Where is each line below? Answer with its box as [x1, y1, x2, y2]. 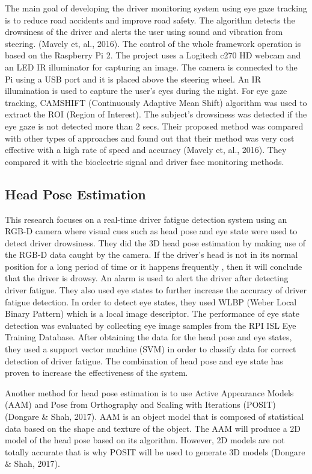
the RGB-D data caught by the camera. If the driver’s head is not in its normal [5, 248, 298, 261]
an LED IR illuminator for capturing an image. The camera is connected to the [5, 60, 298, 73]
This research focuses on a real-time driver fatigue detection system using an [5, 213, 287, 225]
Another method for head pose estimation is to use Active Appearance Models [5, 386, 294, 399]
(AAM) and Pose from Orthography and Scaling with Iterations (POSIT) [5, 398, 276, 411]
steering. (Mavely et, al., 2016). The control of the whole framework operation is [5, 37, 301, 49]
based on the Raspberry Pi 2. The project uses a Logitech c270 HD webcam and [5, 49, 301, 61]
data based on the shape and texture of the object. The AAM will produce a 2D [5, 422, 301, 434]
